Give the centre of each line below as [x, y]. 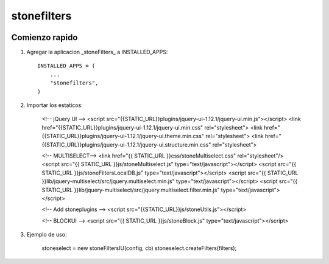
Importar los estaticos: [55, 105]
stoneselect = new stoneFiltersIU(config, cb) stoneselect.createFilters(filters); [139, 248]
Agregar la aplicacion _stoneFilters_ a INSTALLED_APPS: [97, 52]
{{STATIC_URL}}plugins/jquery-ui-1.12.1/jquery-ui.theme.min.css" [123, 136]
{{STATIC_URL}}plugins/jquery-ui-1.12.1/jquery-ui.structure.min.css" [126, 144]
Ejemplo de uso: [47, 235]
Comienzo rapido [44, 37]
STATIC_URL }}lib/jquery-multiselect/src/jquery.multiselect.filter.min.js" [131, 190]
